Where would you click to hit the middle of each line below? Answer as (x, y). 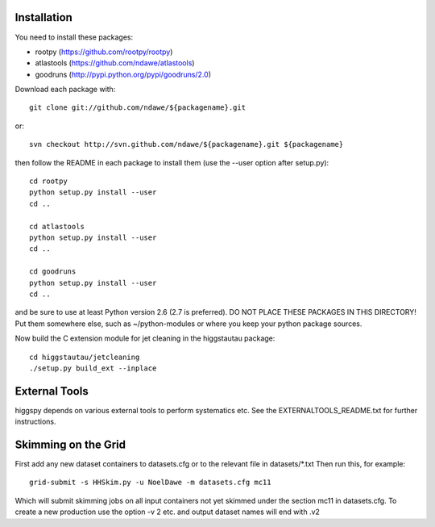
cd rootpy (48, 181)
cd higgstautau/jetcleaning (85, 357)
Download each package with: (65, 90)
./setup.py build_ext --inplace (93, 368)
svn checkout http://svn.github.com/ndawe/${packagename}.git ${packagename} (186, 144)
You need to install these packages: (74, 37)
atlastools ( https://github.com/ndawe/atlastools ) (115, 63)
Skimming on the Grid (70, 445)
